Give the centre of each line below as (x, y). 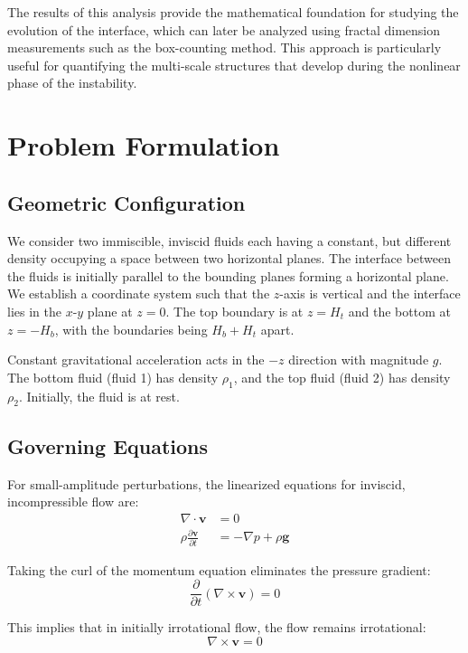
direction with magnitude (359, 360)
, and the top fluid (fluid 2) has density (342, 377)
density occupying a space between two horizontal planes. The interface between (229, 258)
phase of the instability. (72, 83)
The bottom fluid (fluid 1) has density (113, 377)
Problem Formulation (144, 145)
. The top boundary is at (234, 311)
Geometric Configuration (126, 202)
